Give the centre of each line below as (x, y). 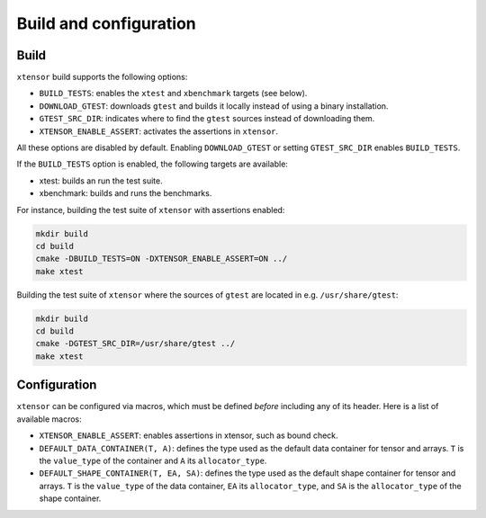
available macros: (49, 419)
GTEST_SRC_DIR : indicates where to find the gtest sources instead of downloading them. (207, 119)
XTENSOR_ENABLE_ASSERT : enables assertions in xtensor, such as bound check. (189, 435)
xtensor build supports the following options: (102, 77)
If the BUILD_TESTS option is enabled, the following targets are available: (152, 164)
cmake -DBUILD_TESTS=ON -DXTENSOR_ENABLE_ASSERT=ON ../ (162, 259)
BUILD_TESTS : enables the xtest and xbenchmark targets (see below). (173, 94)
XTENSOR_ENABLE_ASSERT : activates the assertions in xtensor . (159, 131)
